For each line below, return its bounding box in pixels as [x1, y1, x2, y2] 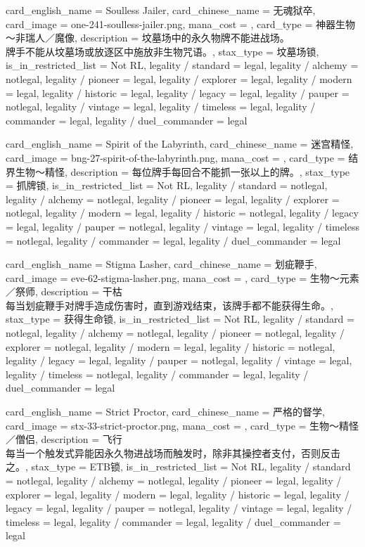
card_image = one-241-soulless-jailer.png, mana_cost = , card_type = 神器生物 [6, 16, 356, 31]
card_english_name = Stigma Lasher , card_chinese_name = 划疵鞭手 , [6, 257, 317, 271]
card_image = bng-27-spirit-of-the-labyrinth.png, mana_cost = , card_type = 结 [6, 150, 359, 165]
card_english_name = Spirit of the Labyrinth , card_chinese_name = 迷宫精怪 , [6, 136, 354, 151]
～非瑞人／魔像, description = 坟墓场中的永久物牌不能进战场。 [6, 30, 290, 45]
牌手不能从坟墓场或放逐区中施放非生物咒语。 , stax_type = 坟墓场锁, [6, 44, 319, 58]
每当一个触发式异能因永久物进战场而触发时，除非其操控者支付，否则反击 [6, 445, 340, 460]
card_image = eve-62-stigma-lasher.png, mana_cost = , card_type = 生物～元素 [6, 270, 359, 285]
